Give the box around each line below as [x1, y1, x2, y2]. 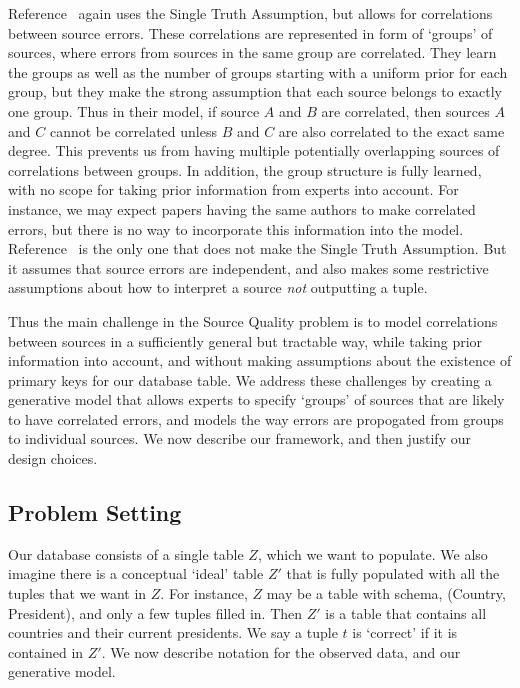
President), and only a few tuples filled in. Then [8, 602, 303, 623]
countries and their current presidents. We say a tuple [8, 622, 338, 643]
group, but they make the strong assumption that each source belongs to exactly [8, 81, 502, 102]
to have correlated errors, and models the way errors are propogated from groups [8, 408, 504, 429]
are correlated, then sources [321, 100, 490, 121]
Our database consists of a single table [8, 543, 244, 564]
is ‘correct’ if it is [352, 622, 458, 643]
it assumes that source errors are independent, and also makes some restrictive [8, 257, 489, 278]
